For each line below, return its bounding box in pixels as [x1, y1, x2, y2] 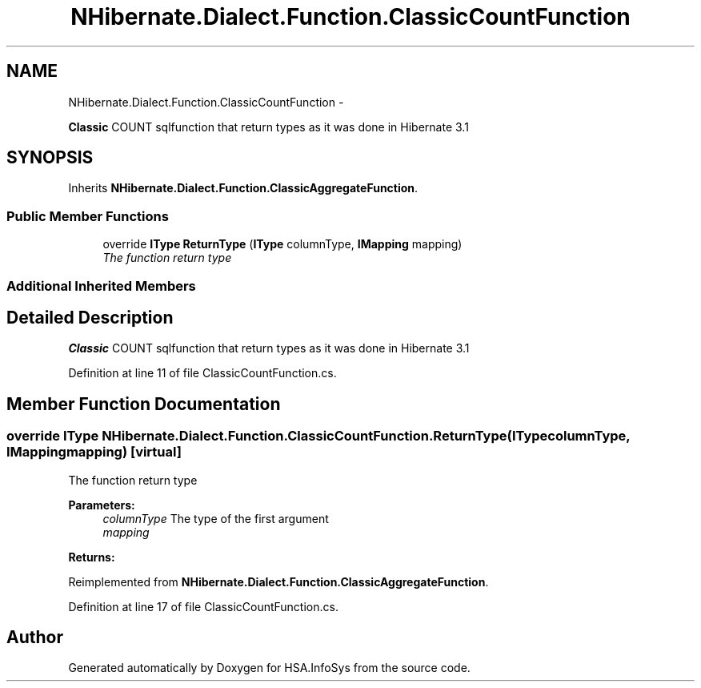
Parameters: [68, 497, 135, 512]
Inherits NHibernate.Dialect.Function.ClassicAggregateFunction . [68, 181, 419, 195]
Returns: [68, 549, 115, 564]
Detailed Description [6, 307, 174, 328]
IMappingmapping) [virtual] [6, 444, 182, 461]
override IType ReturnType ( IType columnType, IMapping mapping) [102, 237, 463, 251]
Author [6, 627, 63, 648]
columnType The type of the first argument [102, 511, 329, 525]
